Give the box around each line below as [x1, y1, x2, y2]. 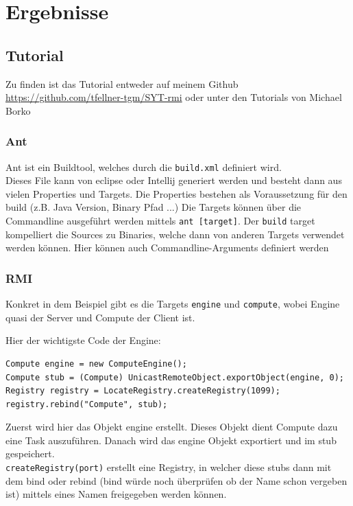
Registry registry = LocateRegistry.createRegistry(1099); [5, 386, 280, 396]
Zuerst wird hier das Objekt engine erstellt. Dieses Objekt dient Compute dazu [5, 419, 338, 434]
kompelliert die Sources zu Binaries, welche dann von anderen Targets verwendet [5, 227, 345, 241]
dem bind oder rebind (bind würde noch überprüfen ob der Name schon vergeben [5, 473, 348, 487]
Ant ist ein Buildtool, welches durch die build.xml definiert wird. [5, 159, 282, 174]
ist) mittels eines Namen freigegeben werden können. [5, 487, 227, 501]
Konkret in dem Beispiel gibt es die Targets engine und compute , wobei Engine [5, 297, 340, 311]
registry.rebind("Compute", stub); [5, 399, 168, 409]
